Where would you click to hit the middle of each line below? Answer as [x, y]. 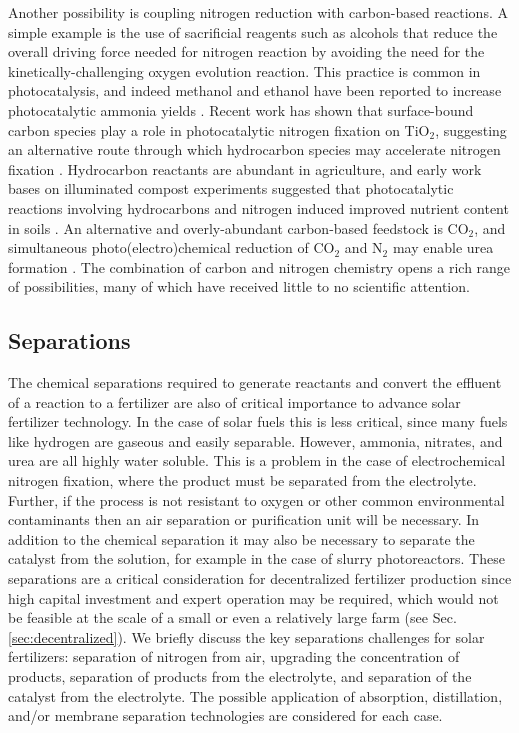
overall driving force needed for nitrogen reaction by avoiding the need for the [246, 51]
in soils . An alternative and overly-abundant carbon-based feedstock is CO [238, 227]
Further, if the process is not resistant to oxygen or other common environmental [256, 499]
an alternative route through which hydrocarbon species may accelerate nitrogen [254, 149]
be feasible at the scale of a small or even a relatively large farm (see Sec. [232, 617]
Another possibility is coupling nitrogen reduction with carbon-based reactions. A [258, 12]
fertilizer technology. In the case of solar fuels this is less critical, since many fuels [258, 421]
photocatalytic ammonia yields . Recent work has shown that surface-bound [241, 109]
